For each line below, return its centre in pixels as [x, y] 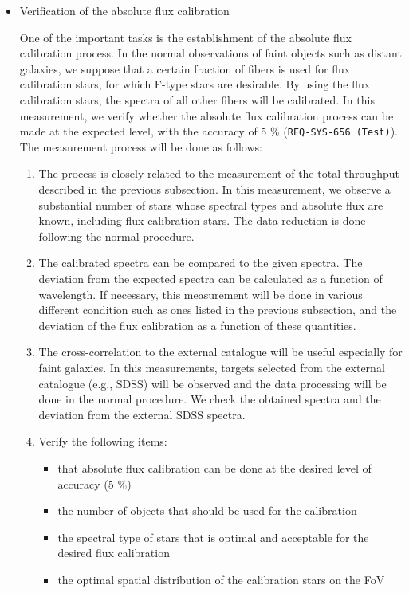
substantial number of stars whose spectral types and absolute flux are [211, 204]
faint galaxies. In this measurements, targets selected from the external [212, 367]
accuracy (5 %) [94, 483]
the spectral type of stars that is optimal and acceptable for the [213, 537]
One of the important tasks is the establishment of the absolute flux [186, 37]
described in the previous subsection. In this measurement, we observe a [214, 189]
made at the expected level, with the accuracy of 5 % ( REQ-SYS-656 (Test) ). [208, 131]
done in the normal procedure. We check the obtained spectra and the [210, 399]
